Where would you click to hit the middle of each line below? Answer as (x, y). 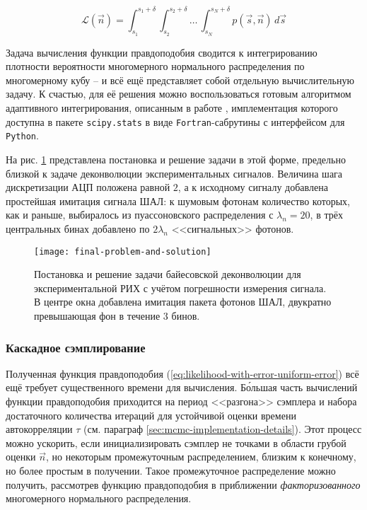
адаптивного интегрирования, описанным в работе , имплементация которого (172, 108)
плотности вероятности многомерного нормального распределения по (155, 66)
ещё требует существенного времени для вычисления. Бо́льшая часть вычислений (182, 387)
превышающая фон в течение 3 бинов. (117, 315)
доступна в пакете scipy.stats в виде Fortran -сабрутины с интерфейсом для (175, 121)
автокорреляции (39, 429)
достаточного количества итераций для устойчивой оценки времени (151, 415)
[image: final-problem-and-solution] (123, 251)
